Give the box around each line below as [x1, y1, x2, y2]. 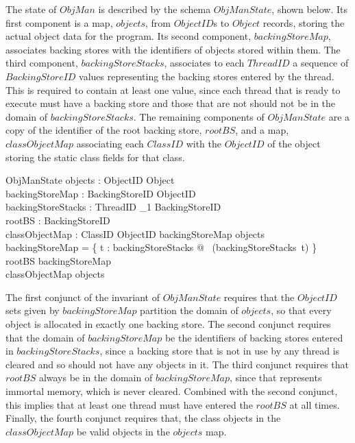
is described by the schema [98, 2, 211, 16]
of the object [267, 136, 321, 150]
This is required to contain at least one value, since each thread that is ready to [5, 82, 341, 97]
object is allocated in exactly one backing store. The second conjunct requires [5, 317, 331, 331]
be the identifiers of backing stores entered [164, 330, 343, 344]
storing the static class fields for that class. [5, 149, 185, 164]
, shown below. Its [271, 2, 347, 16]
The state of [5, 2, 57, 16]
